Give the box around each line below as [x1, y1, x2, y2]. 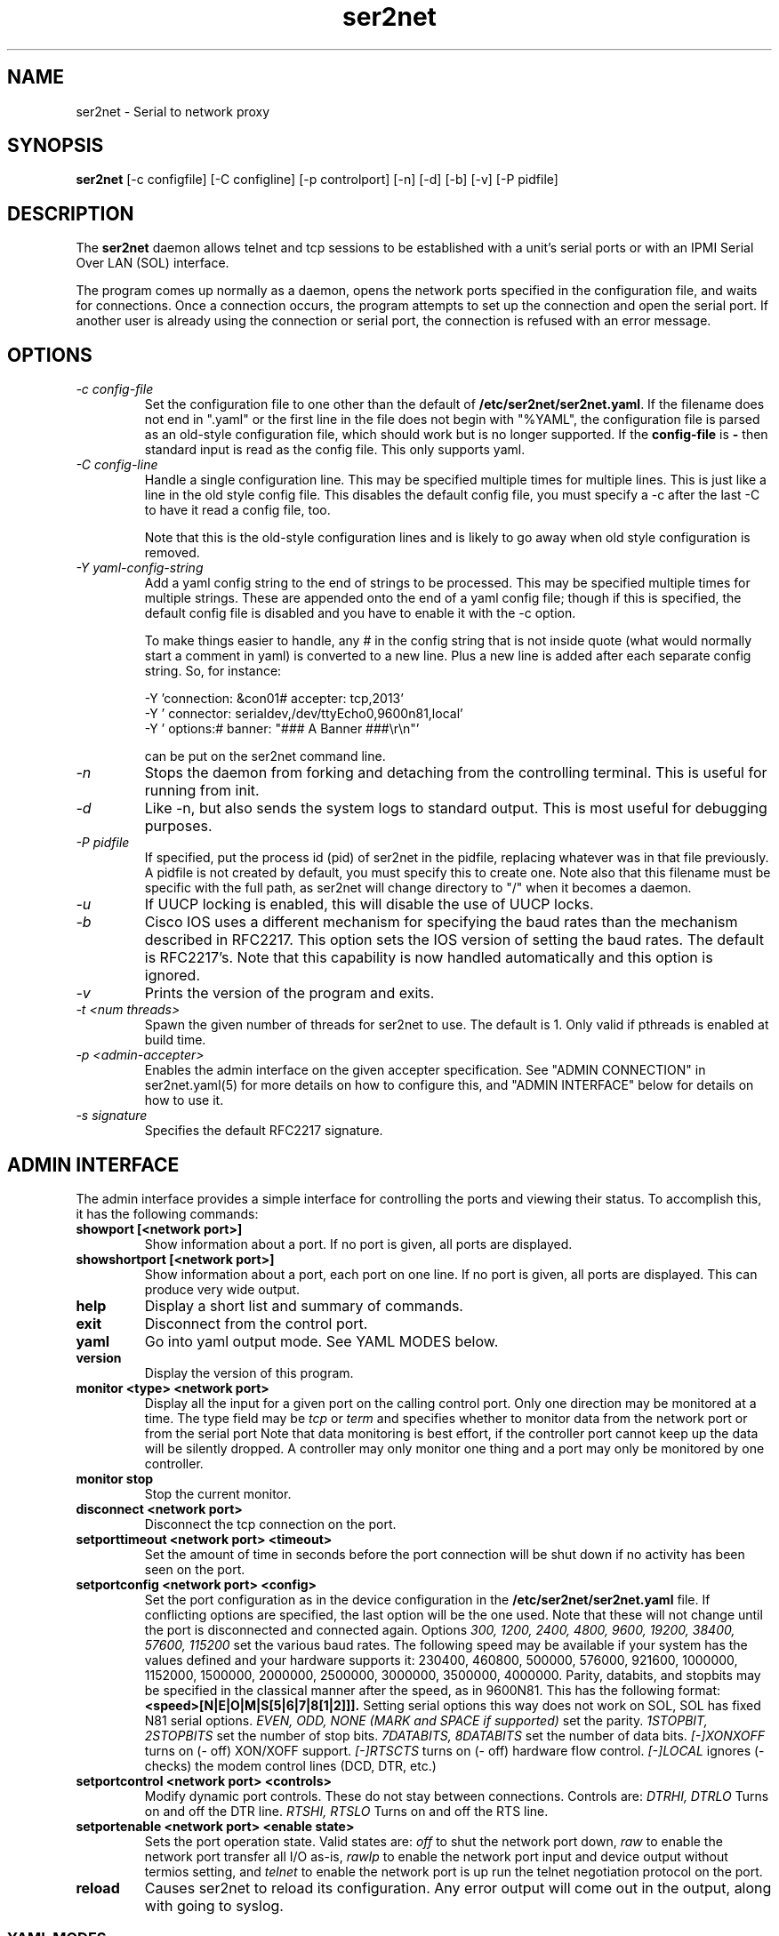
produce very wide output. [144, 1281, 301, 1297]
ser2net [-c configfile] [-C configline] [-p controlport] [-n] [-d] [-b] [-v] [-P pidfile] [76, 172, 558, 188]
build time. [144, 1032, 206, 1048]
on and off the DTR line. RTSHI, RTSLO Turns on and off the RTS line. [144, 1803, 549, 1819]
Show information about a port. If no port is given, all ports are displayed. [144, 1236, 573, 1252]
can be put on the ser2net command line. [144, 748, 386, 764]
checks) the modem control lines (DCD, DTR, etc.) [144, 1757, 437, 1773]
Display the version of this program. [144, 1364, 354, 1380]
